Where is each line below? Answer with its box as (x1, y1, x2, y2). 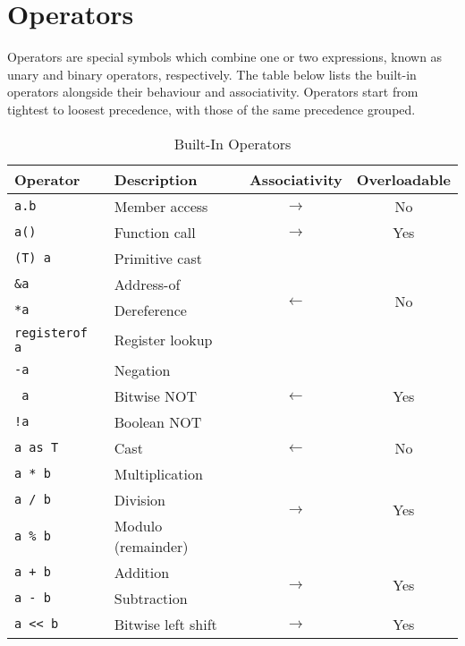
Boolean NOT (114, 411, 202, 432)
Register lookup (114, 329, 213, 350)
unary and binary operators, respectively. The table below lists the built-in (7, 64, 417, 83)
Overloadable (356, 168, 451, 190)
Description (114, 168, 198, 190)
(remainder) (114, 535, 189, 557)
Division (114, 489, 165, 510)
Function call (114, 221, 196, 242)
